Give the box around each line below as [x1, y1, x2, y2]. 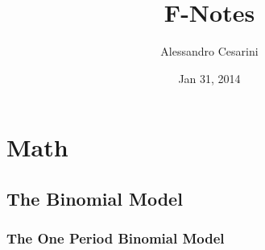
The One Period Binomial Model [6, 228, 225, 248]
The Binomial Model [6, 185, 183, 210]
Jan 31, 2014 [178, 69, 241, 86]
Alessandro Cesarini [160, 43, 259, 60]
